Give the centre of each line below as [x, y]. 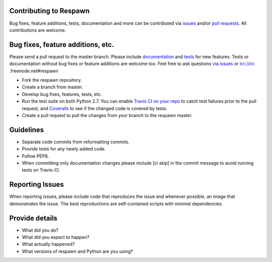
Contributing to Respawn [50, 11]
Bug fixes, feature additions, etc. [62, 45]
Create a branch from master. [52, 87]
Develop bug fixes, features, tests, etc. [62, 94]
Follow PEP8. [36, 156]
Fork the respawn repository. [52, 80]
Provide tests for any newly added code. [64, 149]
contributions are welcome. [38, 30]
